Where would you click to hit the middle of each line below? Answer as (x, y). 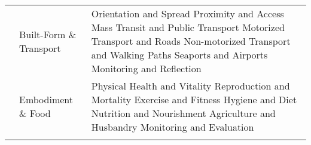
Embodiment (46, 99)
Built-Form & (48, 34)
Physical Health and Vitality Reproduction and (190, 86)
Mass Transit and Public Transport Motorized (188, 27)
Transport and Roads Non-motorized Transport (191, 41)
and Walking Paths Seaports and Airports (179, 55)
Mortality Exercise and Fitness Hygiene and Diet (194, 99)
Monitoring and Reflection (146, 68)
